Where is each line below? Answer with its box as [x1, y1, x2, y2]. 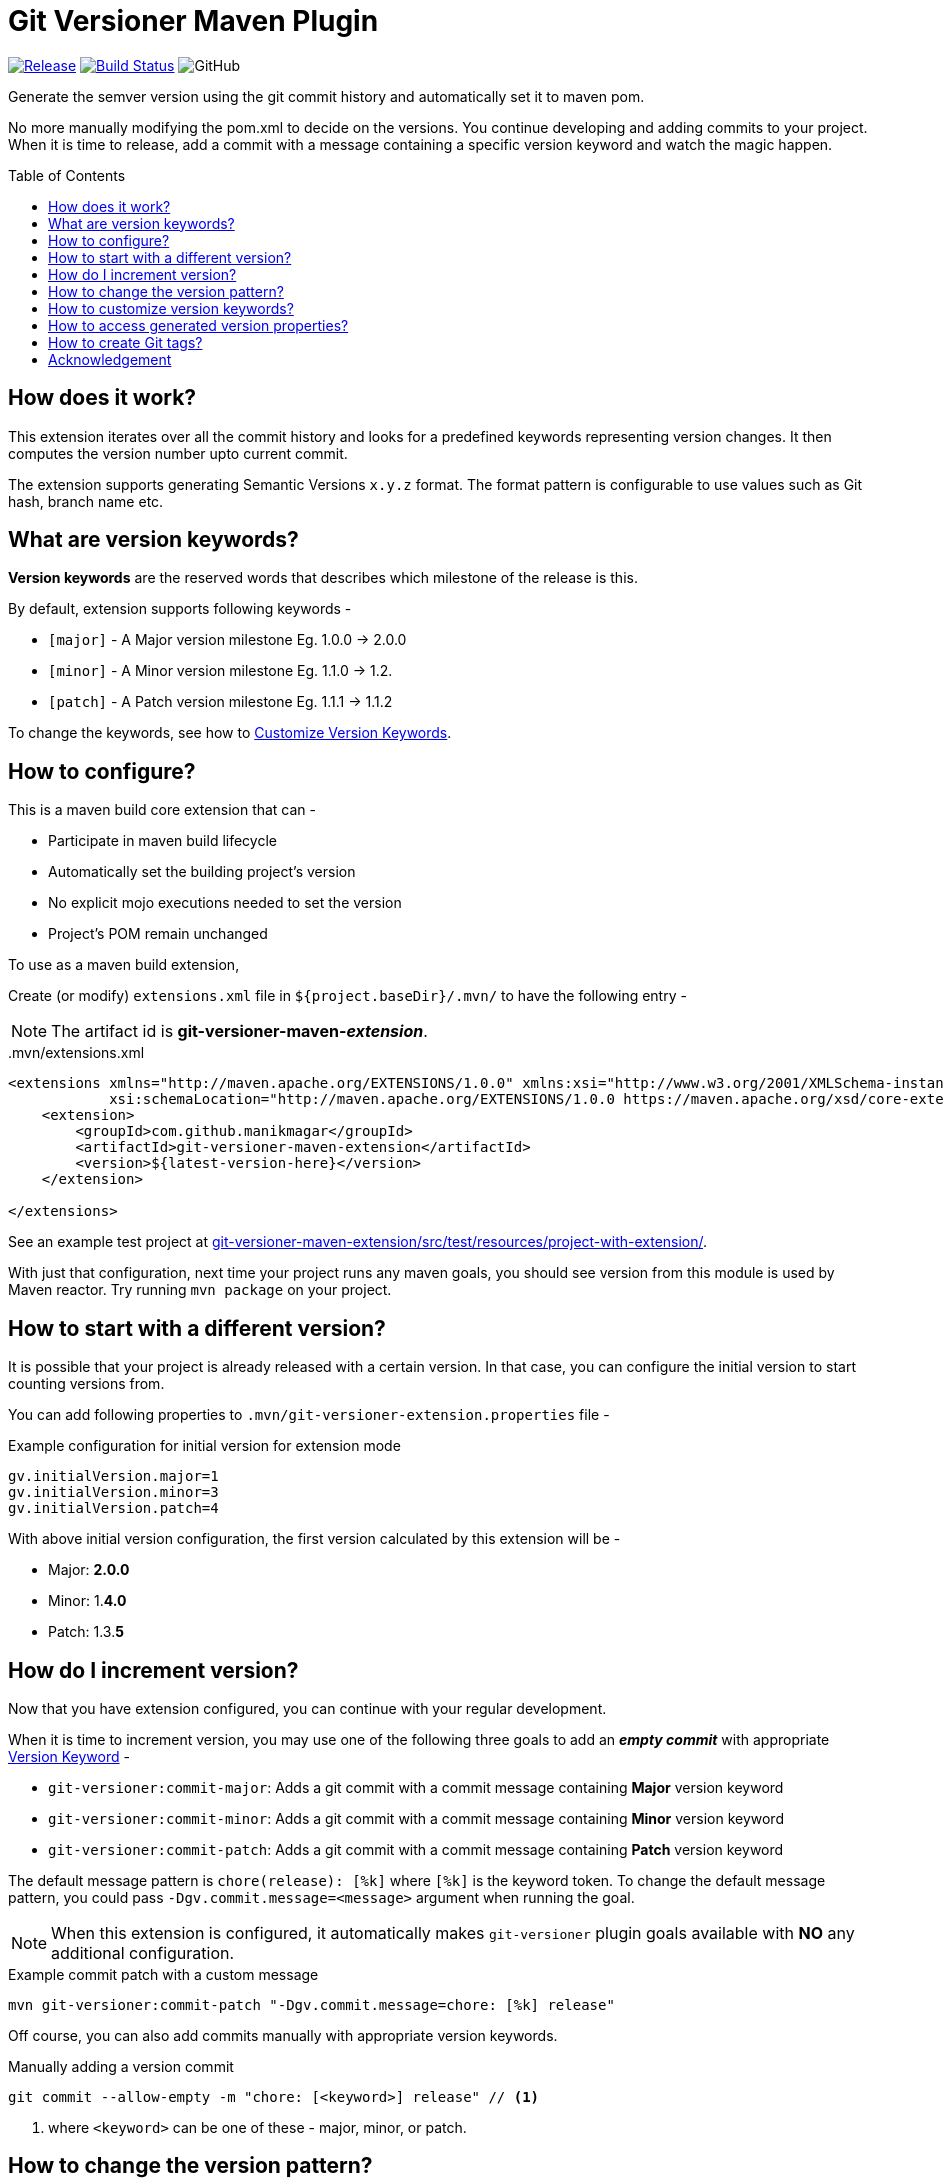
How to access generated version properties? [48, 316, 349, 334]
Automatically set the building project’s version [48, 863, 356, 881]
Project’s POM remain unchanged [48, 925, 268, 943]
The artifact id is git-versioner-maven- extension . [51, 1021, 428, 1042]
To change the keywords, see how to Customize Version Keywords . [8, 724, 452, 742]
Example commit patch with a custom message [8, 1965, 319, 1983]
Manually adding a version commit [8, 2057, 234, 2075]
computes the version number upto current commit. [8, 444, 348, 462]
